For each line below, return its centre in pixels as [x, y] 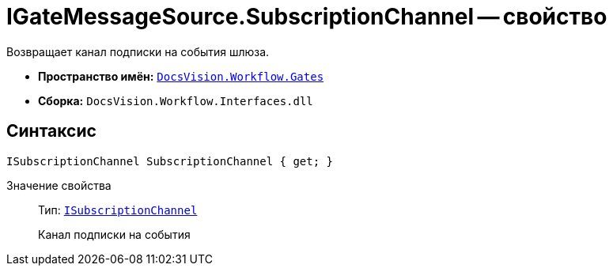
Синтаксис [51, 131]
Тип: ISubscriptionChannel [118, 210]
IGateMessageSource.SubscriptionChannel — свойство [307, 17]
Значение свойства [59, 185]
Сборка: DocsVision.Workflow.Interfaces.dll [176, 100]
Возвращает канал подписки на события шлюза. [138, 51]
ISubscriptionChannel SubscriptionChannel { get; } [170, 161]
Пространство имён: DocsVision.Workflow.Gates [181, 76]
